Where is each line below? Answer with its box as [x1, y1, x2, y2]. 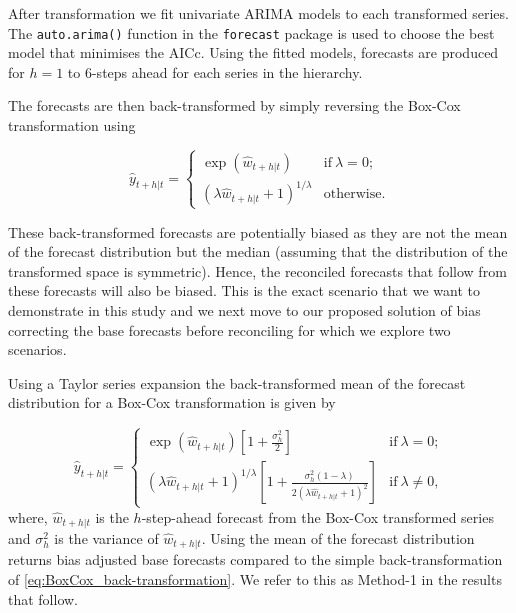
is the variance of [54, 528, 159, 549]
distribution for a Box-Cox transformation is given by [8, 392, 336, 413]
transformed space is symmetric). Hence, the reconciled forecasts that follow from [8, 260, 507, 281]
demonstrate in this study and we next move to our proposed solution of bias [8, 300, 481, 321]
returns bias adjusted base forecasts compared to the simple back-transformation [8, 549, 503, 570]
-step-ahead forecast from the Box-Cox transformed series [141, 506, 494, 527]
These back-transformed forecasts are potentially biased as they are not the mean [8, 221, 508, 242]
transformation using [8, 115, 136, 136]
